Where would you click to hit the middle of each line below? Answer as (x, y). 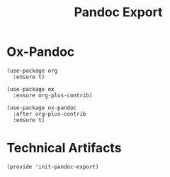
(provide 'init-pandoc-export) (53, 166)
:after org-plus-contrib (50, 114)
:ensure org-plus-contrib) (53, 95)
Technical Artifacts (64, 148)
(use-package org (32, 71)
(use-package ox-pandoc (42, 108)
